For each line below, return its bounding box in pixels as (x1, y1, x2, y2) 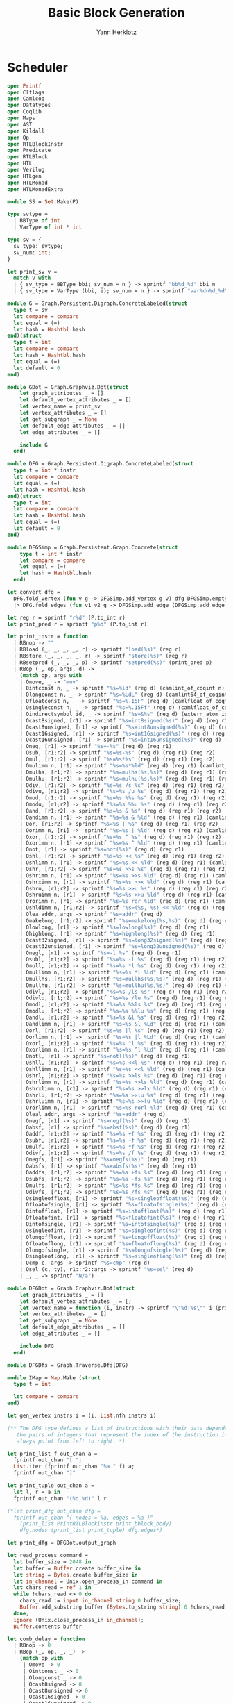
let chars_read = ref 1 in (13, 1584, 92, 1591)
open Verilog (7, 167, 45, 174)
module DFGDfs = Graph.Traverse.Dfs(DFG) (7, 1361, 129, 1369)
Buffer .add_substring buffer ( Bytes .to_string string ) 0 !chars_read (19, 1604, 225, 1611)
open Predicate (7, 147, 51, 154)
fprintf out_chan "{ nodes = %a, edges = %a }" (13, 1514, 154, 1521)
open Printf (7, 82, 42, 90)
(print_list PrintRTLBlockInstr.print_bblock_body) (19, 1520, 172, 1527)
